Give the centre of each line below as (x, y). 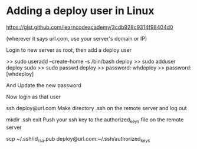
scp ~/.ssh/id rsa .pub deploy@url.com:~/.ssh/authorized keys (78, 139)
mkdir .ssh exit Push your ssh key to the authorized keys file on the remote (95, 120)
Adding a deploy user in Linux (80, 11)
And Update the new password (44, 85)
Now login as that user (33, 97)
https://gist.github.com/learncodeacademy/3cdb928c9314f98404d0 (90, 27)
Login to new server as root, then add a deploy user (69, 50)
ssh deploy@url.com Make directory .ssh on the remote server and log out (96, 108)
